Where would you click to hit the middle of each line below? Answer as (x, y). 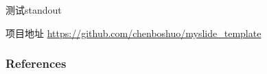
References (36, 63)
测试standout (34, 10)
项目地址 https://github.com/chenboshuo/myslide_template (133, 33)
